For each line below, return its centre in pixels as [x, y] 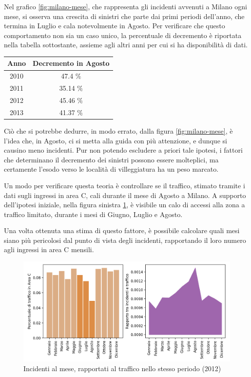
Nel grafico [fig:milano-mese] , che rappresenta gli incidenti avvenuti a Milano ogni [125, 6]
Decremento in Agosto [71, 63]
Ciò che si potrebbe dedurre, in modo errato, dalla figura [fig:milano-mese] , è [118, 130]
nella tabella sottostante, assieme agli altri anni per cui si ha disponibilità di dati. [126, 45]
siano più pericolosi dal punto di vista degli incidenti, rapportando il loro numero [125, 240]
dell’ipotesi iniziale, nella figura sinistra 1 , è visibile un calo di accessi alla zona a [125, 205]
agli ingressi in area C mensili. [49, 249]
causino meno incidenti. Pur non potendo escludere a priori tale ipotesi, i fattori [123, 150]
